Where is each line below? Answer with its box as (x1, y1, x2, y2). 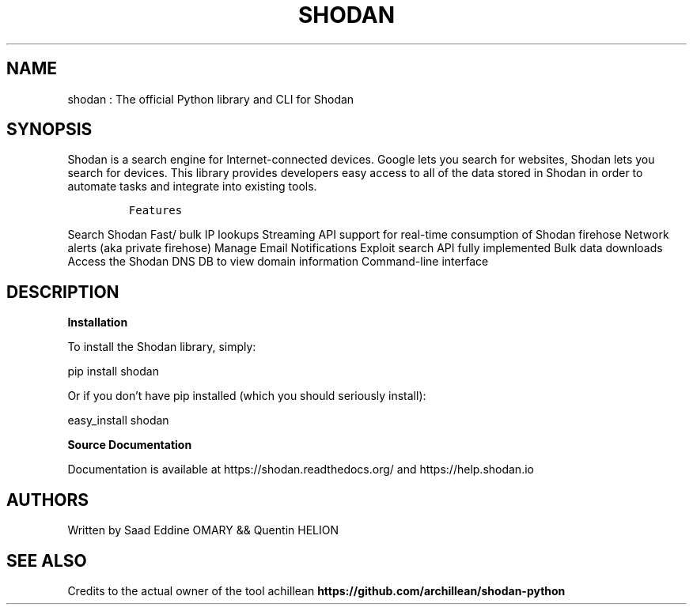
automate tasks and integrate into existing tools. (67, 179, 317, 194)
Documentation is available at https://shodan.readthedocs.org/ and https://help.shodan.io (67, 462, 534, 477)
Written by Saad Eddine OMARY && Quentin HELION (67, 523, 339, 537)
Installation (67, 315, 128, 330)
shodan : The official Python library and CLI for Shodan (67, 92, 354, 106)
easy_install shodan (67, 413, 169, 428)
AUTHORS (6, 489, 89, 510)
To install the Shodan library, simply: (67, 340, 256, 354)
